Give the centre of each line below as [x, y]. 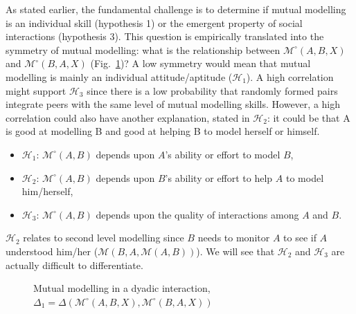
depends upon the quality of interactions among [197, 214]
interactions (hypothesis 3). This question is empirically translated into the [165, 36]
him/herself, [47, 191]
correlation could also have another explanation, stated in [128, 117]
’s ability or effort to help [219, 177]
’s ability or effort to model [223, 154]
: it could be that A [309, 117]
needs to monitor [234, 238]
